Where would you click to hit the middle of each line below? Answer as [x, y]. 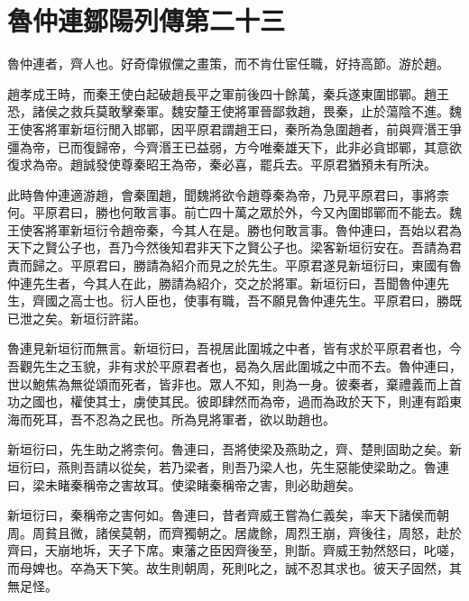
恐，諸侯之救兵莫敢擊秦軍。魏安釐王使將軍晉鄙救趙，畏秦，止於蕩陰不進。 [228, 111]
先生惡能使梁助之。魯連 [379, 467]
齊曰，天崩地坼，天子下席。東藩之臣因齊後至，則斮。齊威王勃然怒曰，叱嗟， [234, 550]
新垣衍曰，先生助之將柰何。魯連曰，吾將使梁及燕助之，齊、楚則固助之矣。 [228, 449]
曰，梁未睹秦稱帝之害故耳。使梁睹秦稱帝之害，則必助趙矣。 [184, 484]
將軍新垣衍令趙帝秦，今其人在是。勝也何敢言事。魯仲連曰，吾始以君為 [253, 229]
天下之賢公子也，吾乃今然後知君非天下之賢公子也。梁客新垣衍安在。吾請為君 [234, 247]
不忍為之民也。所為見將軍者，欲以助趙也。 [209, 419]
